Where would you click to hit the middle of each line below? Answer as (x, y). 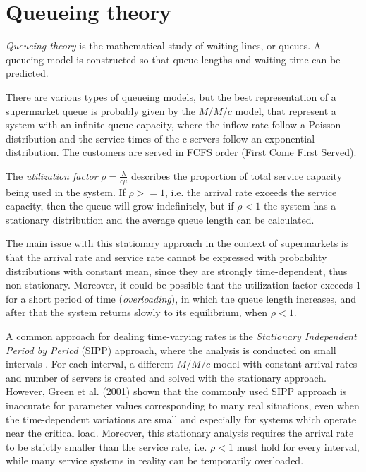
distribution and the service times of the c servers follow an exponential (160, 138)
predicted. (27, 73)
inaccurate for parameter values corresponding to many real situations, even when (183, 405)
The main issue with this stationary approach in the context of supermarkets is (177, 243)
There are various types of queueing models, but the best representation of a (171, 96)
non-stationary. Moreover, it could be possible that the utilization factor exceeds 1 (183, 285)
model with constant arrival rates (285, 364)
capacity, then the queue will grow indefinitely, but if (120, 206)
